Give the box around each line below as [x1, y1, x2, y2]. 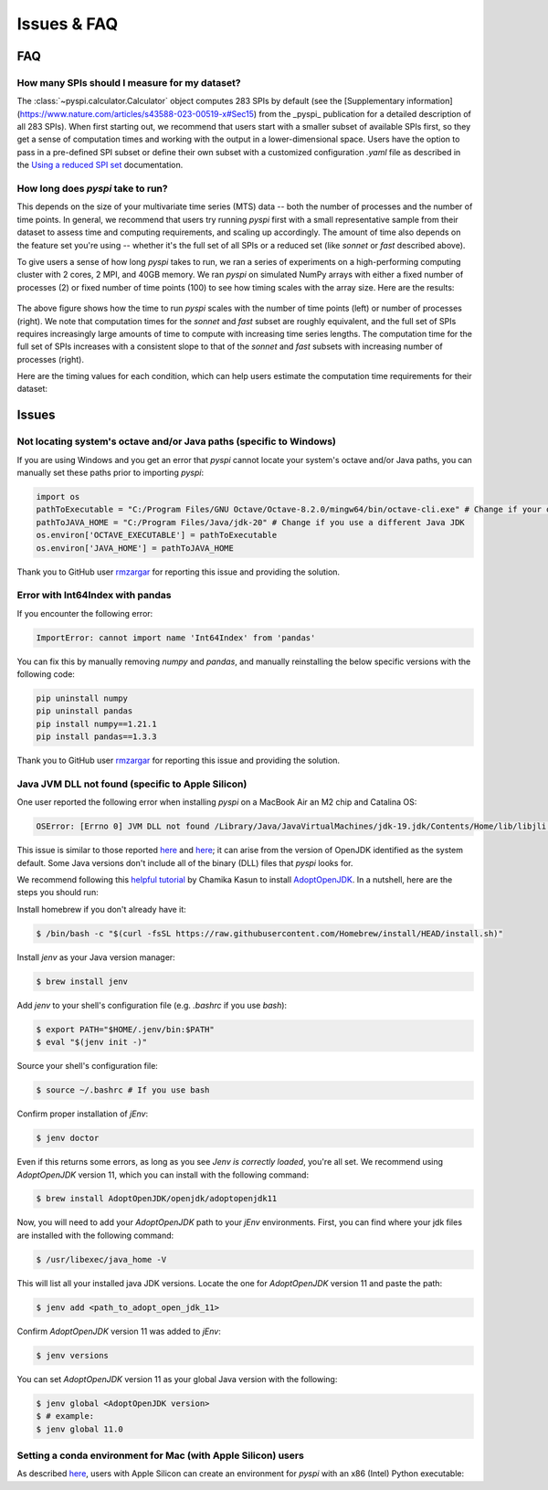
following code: [16, 669, 75, 680]
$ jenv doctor [36, 1133, 100, 1144]
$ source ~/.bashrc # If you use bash [36, 1085, 210, 1095]
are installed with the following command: [16, 1230, 174, 1241]
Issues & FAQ [16, 14, 119, 34]
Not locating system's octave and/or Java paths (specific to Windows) [16, 435, 337, 448]
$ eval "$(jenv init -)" [36, 1037, 148, 1048]
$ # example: [36, 1411, 95, 1421]
